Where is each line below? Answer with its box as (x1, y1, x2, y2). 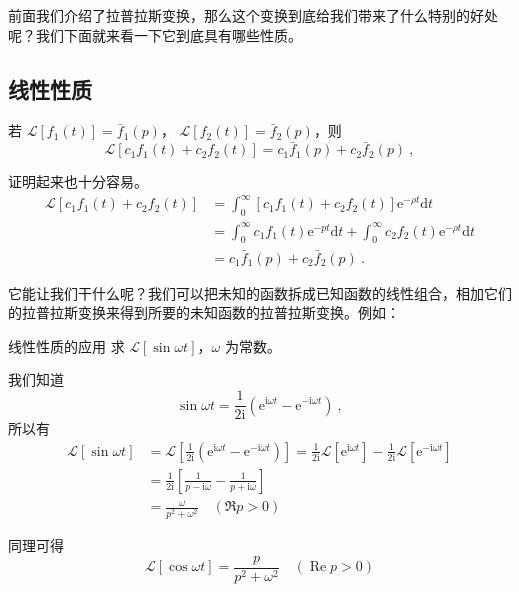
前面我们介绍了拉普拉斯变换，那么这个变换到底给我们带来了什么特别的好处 (8, 5, 498, 25)
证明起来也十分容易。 (8, 171, 148, 192)
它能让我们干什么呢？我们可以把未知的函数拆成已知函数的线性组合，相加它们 (8, 282, 512, 303)
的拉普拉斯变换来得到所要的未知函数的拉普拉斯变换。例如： (8, 302, 400, 323)
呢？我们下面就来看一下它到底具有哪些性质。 (8, 24, 302, 45)
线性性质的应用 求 (8, 335, 125, 356)
